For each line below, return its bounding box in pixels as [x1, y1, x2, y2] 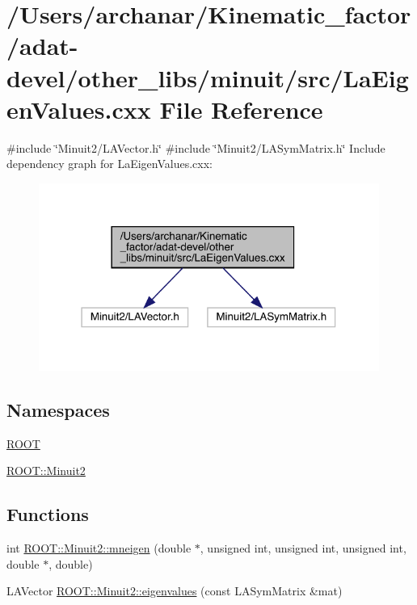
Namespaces [6, 397, 110, 422]
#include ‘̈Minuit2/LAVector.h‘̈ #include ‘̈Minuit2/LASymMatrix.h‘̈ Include [6, 139, 385, 156]
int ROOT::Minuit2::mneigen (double [6, 540, 192, 557]
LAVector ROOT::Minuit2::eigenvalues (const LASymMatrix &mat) [6, 582, 343, 599]
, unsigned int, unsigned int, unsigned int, [200, 540, 406, 557]
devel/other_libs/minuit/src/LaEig [6, 61, 409, 94]
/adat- [6, 29, 78, 62]
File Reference [159, 92, 323, 125]
